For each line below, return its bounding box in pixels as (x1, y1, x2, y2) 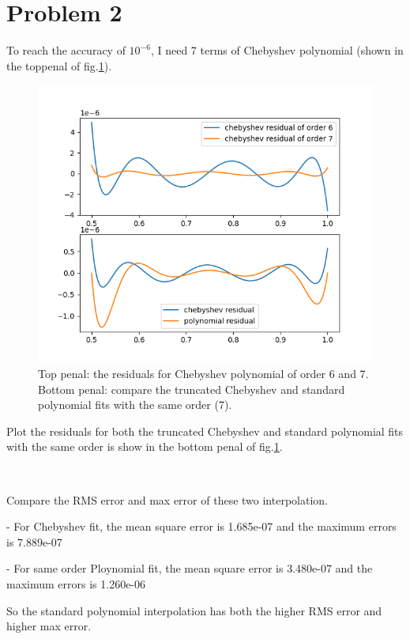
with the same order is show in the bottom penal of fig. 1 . (6, 438, 283, 455)
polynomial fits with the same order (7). (38, 396, 232, 413)
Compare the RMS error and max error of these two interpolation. (6, 491, 328, 508)
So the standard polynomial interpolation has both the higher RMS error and (6, 602, 382, 618)
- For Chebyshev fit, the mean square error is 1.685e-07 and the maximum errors (6, 518, 397, 535)
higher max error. (6, 618, 92, 634)
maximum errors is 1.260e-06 (6, 575, 146, 592)
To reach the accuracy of (6, 42, 126, 59)
